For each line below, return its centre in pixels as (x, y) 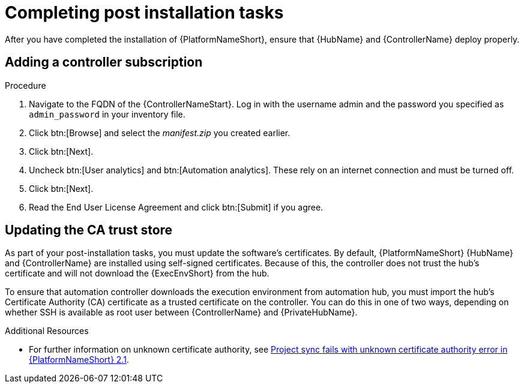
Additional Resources (47, 331)
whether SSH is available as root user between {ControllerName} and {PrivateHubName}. (181, 312)
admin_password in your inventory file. (107, 114)
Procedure (26, 85)
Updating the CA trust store (89, 230)
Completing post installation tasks (144, 13)
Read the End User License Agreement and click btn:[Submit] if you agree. (176, 207)
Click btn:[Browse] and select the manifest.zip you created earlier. (160, 133)
